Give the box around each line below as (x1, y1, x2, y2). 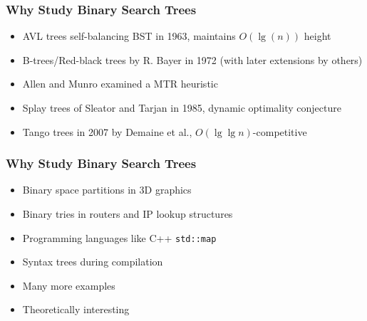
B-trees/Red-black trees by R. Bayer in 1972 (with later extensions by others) (22, 52, 363, 67)
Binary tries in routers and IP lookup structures (22, 206, 233, 221)
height (304, 28, 331, 43)
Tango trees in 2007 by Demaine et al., (22, 124, 192, 139)
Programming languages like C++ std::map (22, 230, 217, 245)
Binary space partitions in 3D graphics (22, 182, 192, 197)
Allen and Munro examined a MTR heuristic (22, 76, 218, 91)
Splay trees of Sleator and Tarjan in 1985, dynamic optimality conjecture (22, 100, 341, 115)
